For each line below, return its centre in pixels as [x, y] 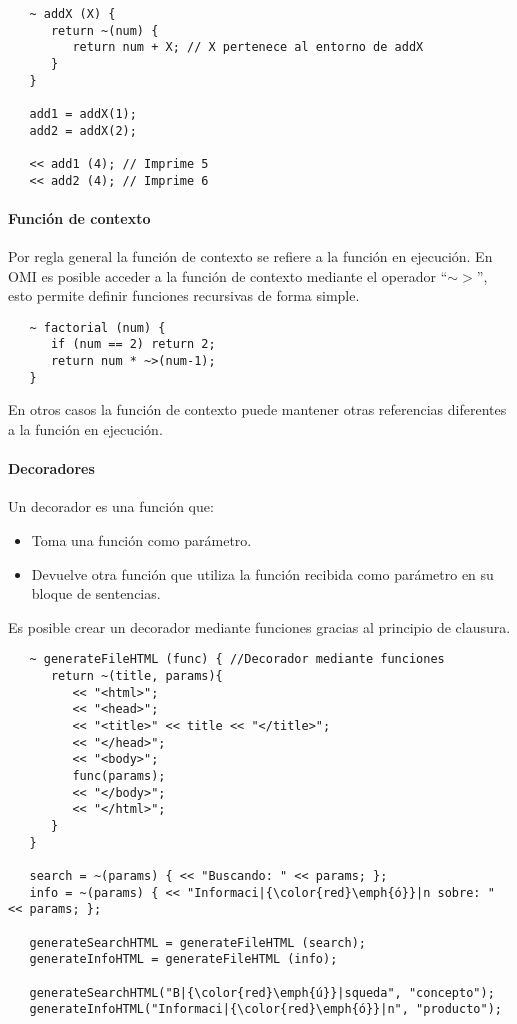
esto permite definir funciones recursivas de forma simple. [184, 295]
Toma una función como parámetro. [141, 540]
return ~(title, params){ [136, 676]
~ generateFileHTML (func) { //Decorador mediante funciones [237, 659]
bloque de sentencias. [96, 593]
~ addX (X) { [72, 14]
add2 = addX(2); [83, 130]
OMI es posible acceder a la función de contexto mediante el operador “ [228, 275]
